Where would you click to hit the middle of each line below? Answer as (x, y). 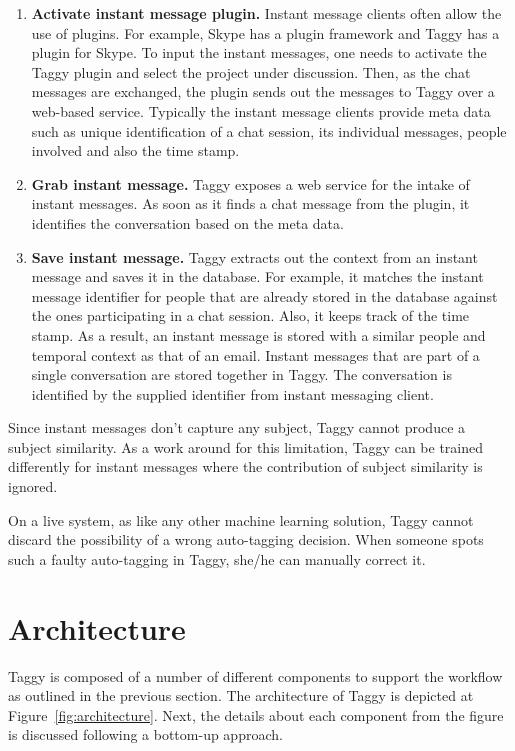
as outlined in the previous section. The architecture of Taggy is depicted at (241, 695)
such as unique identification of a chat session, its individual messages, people (269, 130)
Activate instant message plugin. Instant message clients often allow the (266, 13)
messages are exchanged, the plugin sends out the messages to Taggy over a (263, 91)
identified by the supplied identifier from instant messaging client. (232, 393)
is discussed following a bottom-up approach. (145, 734)
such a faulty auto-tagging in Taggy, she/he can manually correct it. (217, 558)
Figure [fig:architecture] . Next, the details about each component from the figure (256, 714)
